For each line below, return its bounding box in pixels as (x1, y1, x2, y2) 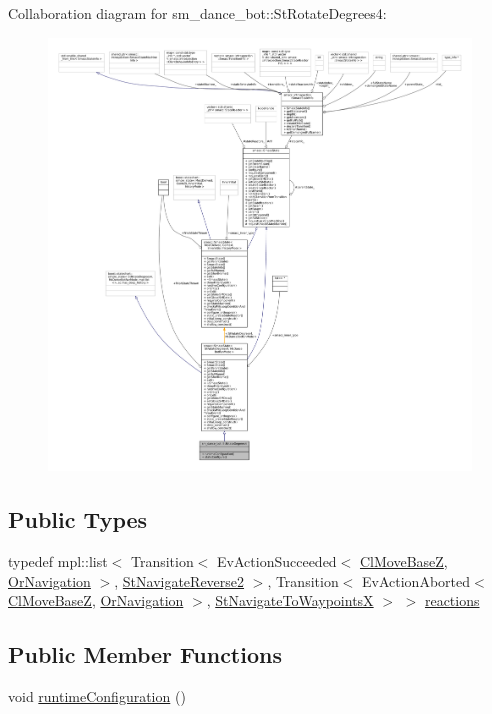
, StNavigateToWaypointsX (206, 590, 374, 611)
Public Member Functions (8, 639, 282, 670)
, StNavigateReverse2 (114, 570, 245, 591)
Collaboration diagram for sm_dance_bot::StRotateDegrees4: (8, 3, 387, 23)
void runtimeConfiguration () (8, 686, 186, 707)
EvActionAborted (362, 570, 470, 591)
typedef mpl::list (8, 551, 108, 572)
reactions (424, 590, 480, 611)
